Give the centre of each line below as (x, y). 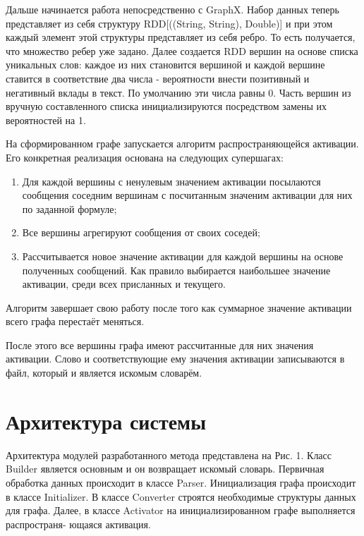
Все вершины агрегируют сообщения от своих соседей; (141, 232)
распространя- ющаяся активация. (78, 524)
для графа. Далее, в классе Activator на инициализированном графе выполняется (181, 510)
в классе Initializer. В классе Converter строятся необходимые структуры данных (181, 496)
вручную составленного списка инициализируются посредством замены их (166, 106)
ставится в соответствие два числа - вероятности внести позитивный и (158, 78)
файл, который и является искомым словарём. (104, 373)
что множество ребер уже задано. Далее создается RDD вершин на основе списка (182, 50)
